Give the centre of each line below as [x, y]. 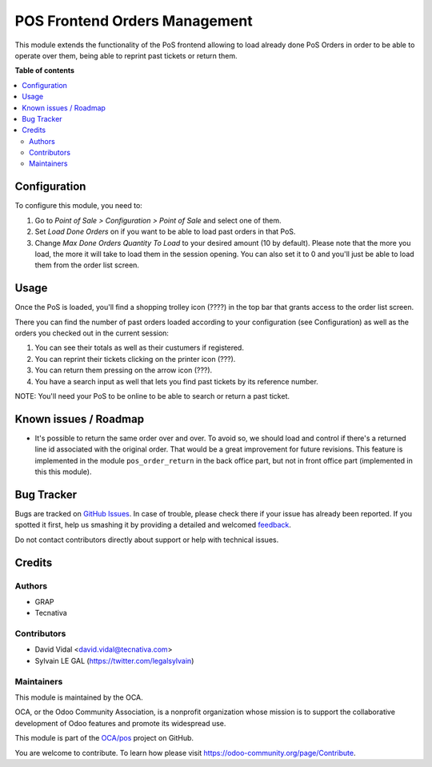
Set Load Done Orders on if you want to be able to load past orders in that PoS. [165, 231]
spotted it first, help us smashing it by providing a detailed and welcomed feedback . [153, 525]
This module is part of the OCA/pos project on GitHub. [104, 738]
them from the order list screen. [87, 265]
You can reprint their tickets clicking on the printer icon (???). [135, 359]
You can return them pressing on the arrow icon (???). [124, 370]
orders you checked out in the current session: [92, 333]
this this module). [63, 472]
